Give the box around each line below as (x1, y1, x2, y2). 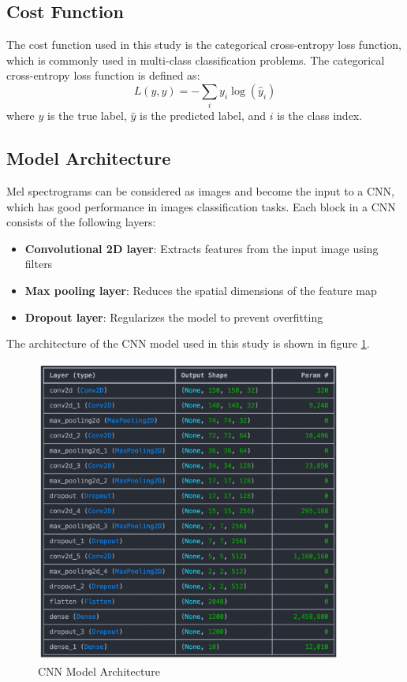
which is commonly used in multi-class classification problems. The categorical (6, 51, 385, 68)
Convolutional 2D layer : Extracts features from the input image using (24, 240, 379, 256)
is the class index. (277, 107, 363, 124)
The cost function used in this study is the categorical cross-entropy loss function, (6, 36, 401, 53)
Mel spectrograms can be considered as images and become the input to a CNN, (6, 183, 394, 199)
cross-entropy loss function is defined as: (6, 67, 200, 84)
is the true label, (47, 107, 127, 124)
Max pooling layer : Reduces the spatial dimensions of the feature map (24, 282, 377, 299)
